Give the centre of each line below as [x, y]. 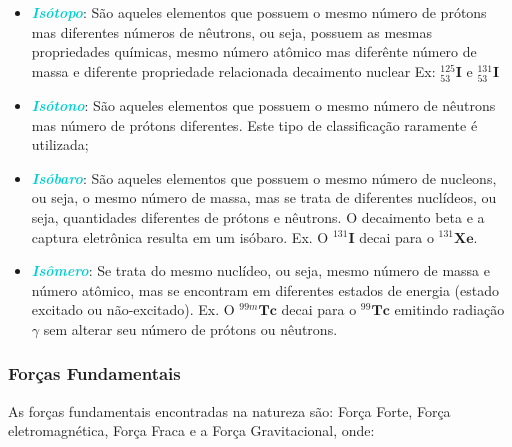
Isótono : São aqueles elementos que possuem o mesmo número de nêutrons [263, 104]
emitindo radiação [449, 309]
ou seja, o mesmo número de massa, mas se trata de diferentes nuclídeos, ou [264, 197]
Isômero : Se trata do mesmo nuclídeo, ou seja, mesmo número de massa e [260, 270]
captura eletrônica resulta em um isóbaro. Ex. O [180, 236]
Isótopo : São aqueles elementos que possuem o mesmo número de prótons [259, 12]
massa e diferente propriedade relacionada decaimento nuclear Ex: [233, 70]
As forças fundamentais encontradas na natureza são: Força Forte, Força [229, 410]
